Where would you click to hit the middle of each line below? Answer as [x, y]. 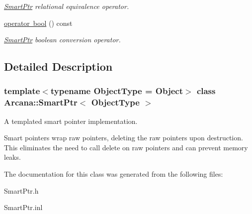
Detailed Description [58, 66]
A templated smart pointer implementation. [71, 121]
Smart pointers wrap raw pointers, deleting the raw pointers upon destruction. [124, 138]
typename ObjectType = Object [117, 91]
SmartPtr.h [21, 190]
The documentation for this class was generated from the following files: [114, 174]
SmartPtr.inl [23, 207]
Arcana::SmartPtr [41, 102]
